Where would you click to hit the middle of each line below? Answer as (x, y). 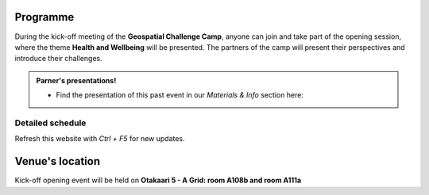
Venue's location (58, 161)
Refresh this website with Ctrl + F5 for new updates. (100, 139)
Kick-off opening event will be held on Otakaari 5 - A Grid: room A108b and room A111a (158, 180)
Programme (44, 17)
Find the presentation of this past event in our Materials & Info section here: (180, 95)
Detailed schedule (50, 123)
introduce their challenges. (58, 59)
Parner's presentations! (76, 80)
